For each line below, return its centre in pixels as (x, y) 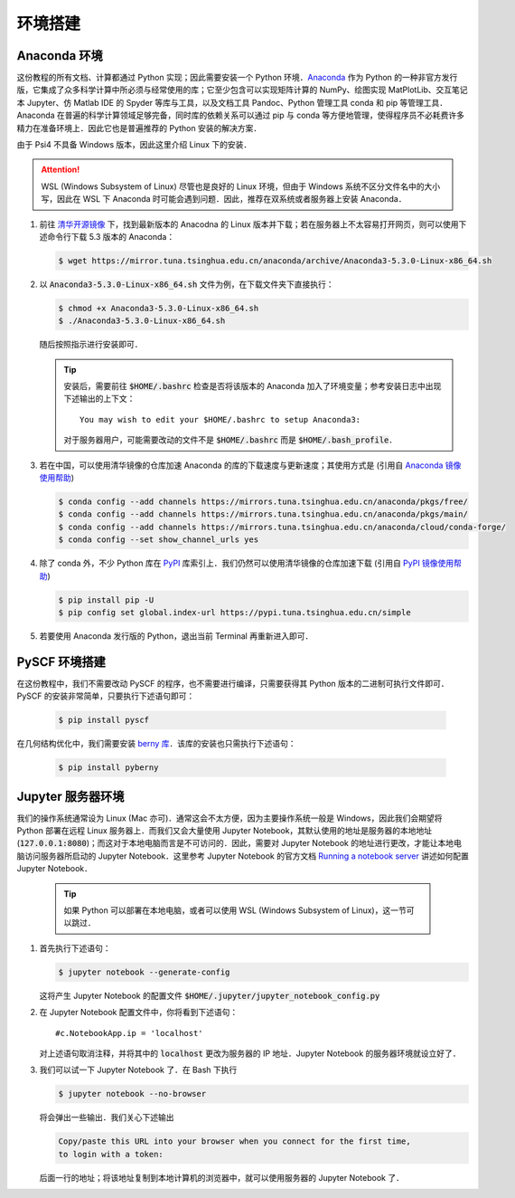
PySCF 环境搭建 (61, 662)
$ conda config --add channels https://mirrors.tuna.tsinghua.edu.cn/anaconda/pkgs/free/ (263, 502)
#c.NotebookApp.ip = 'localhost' (129, 1033)
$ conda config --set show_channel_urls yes (159, 540)
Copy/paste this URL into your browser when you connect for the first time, (234, 1141)
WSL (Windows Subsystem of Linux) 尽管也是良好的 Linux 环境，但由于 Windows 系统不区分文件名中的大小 (241, 186)
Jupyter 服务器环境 (70, 796)
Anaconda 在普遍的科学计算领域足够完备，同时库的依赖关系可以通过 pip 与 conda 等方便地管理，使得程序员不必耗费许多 (241, 115)
